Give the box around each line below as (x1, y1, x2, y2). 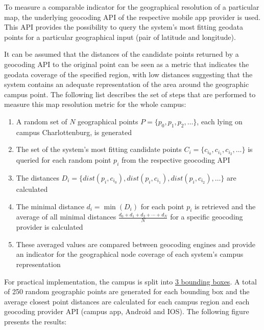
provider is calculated (16, 222, 83, 232)
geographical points (78, 116, 138, 126)
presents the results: (4, 316, 67, 326)
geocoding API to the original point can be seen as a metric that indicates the (4, 58, 249, 69)
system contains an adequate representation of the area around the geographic (4, 79, 249, 90)
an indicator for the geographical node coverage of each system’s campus (16, 249, 244, 259)
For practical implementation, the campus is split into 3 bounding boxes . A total (4, 276, 257, 287)
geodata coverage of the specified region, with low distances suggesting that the (4, 69, 253, 79)
